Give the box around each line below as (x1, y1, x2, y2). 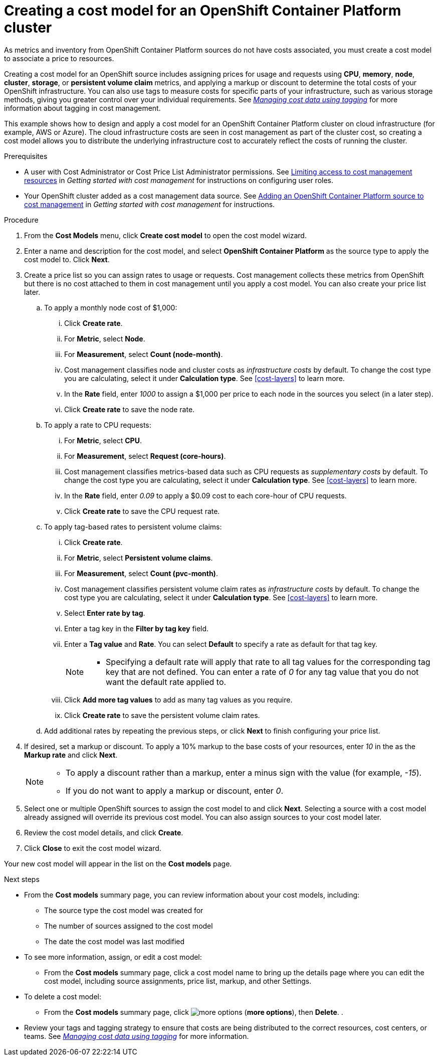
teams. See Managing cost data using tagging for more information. (24, 1031, 249, 1040)
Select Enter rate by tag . (64, 608, 145, 617)
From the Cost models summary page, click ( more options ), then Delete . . (44, 1007, 343, 1016)
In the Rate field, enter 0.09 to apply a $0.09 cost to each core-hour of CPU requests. (64, 491, 347, 500)
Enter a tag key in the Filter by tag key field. (64, 624, 209, 633)
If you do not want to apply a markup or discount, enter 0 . (66, 785, 284, 796)
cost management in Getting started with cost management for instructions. (24, 200, 275, 209)
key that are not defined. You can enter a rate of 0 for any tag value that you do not (106, 666, 419, 677)
